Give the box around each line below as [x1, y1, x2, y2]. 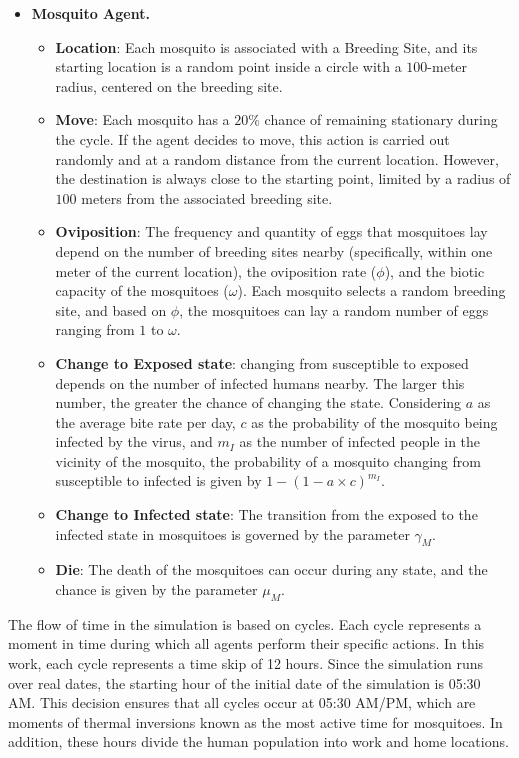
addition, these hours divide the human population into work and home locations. [8, 731, 509, 752]
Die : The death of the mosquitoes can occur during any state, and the [55, 559, 488, 580]
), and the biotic [384, 260, 485, 281]
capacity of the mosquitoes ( [55, 280, 229, 301]
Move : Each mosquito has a [55, 109, 230, 130]
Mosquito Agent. [31, 3, 150, 23]
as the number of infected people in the [239, 431, 481, 452]
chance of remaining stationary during [264, 109, 498, 130]
